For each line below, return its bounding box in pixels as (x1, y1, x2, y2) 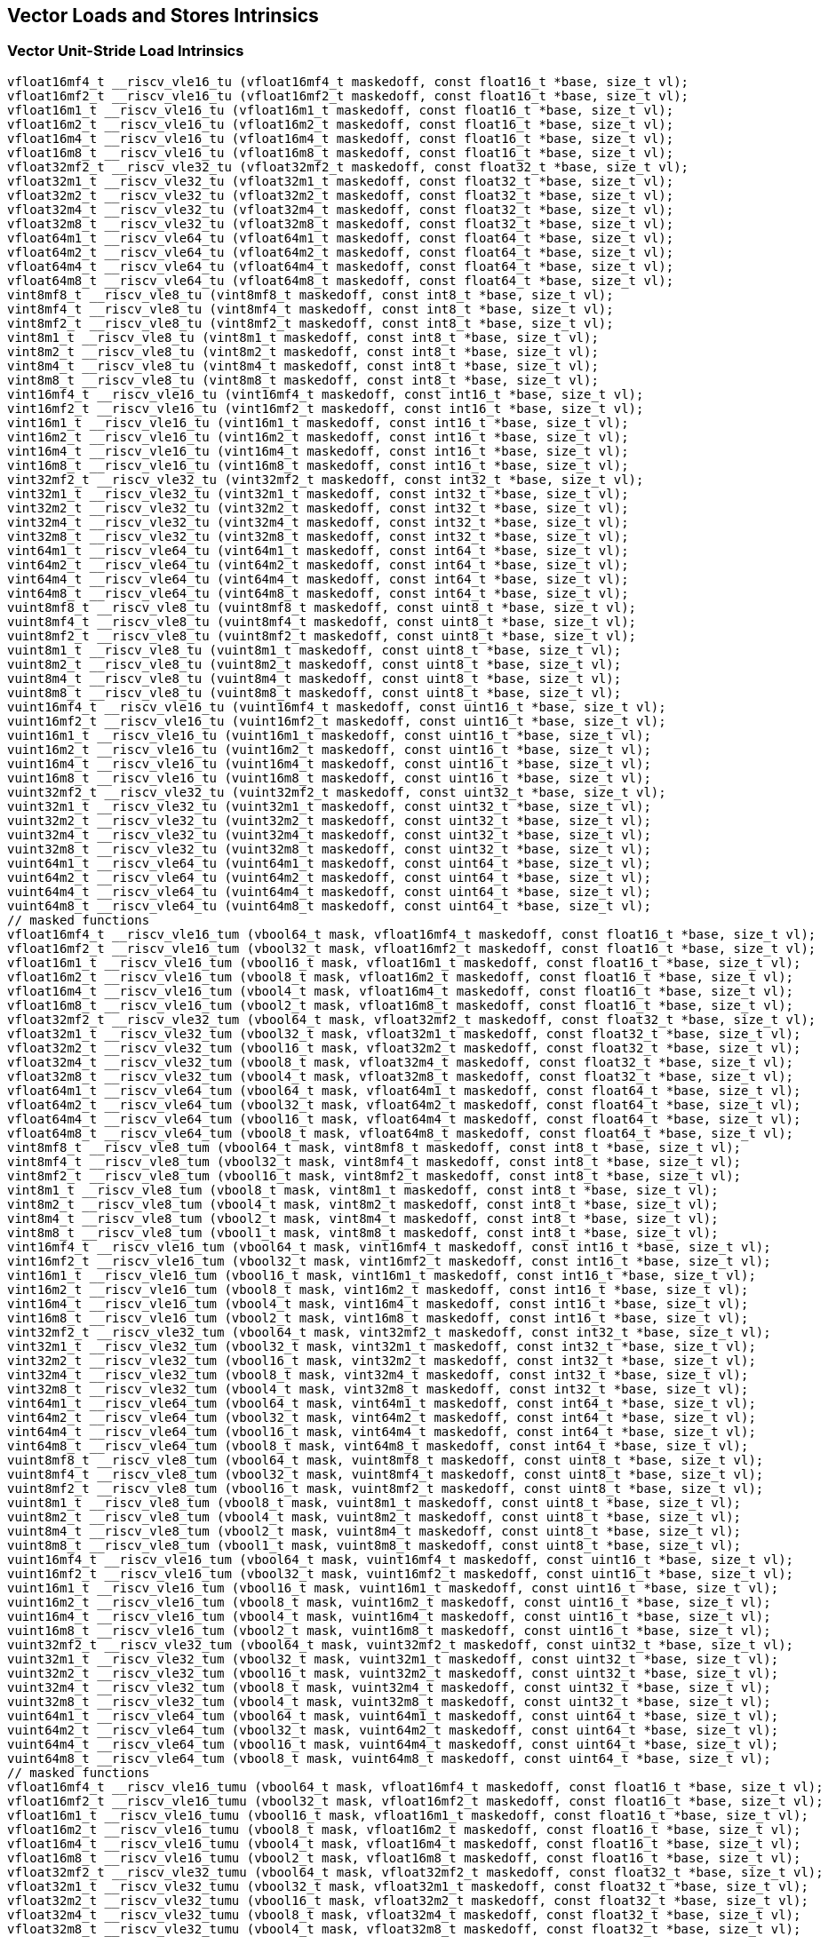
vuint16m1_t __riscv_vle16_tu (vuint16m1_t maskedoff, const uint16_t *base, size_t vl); (7, 727, 651, 742)
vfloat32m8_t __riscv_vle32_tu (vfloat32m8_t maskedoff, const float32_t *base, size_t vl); (7, 216, 674, 231)
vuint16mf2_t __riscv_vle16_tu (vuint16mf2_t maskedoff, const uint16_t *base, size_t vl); (7, 713, 666, 728)
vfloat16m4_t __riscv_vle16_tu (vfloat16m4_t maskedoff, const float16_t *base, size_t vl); (7, 131, 674, 146)
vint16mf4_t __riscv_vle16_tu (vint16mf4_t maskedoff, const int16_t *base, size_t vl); (7, 386, 644, 401)
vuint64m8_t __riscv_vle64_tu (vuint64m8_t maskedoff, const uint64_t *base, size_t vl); (7, 898, 651, 913)
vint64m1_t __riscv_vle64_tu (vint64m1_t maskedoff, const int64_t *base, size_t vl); (7, 543, 629, 558)
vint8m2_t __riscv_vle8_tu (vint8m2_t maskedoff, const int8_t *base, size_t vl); (7, 344, 599, 359)
